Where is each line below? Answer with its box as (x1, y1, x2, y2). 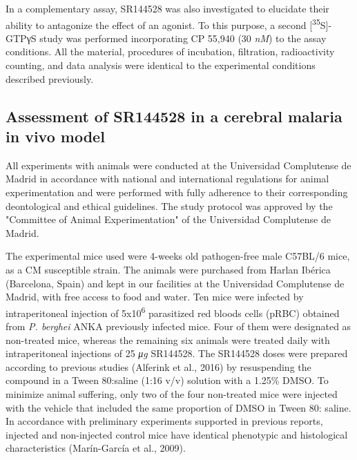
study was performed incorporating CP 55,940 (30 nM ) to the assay (39, 30, 327, 45)
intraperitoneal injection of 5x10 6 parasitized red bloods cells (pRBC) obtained (6, 303, 340, 320)
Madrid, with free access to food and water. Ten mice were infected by (6, 289, 304, 304)
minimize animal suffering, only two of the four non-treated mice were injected (6, 386, 338, 401)
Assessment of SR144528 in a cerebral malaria (6, 105, 342, 126)
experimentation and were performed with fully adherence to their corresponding (6, 185, 348, 199)
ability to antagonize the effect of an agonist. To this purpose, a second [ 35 (6, 15, 320, 32)
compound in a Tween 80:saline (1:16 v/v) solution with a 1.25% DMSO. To (6, 373, 329, 387)
